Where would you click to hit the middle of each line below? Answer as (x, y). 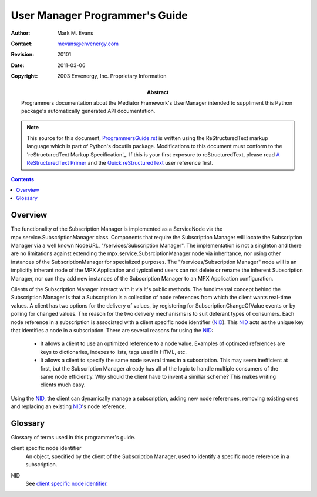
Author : (21, 33)
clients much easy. (63, 385)
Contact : (22, 44)
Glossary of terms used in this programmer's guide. (73, 438)
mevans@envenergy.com (88, 44)
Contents (23, 179)
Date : (18, 65)
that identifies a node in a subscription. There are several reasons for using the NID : (112, 330)
